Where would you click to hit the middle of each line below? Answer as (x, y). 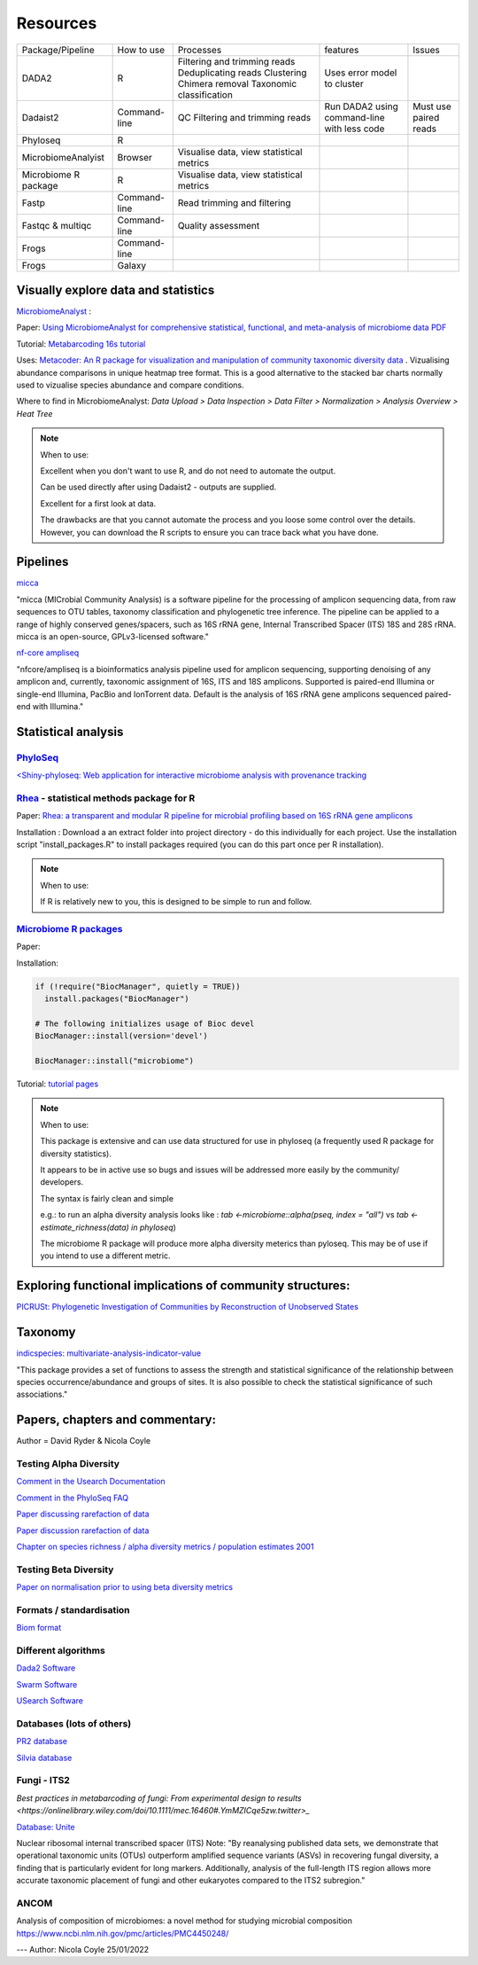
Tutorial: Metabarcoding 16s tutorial (81, 344)
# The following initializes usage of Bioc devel (145, 1023)
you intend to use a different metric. (105, 1256)
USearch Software (50, 1701)
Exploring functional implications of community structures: (183, 1286)
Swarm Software (47, 1684)
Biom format (39, 1628)
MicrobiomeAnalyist (63, 157)
